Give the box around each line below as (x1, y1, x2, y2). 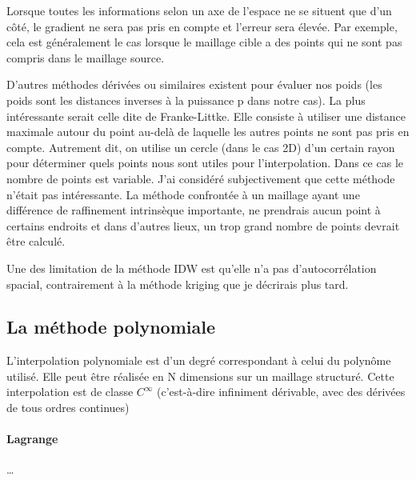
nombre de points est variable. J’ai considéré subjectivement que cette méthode (6, 170, 395, 186)
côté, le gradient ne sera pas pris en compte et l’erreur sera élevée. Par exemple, (6, 18, 398, 34)
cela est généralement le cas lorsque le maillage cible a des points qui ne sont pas (6, 34, 402, 50)
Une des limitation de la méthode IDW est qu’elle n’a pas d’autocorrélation (6, 259, 377, 276)
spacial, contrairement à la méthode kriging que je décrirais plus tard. (6, 275, 349, 292)
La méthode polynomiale (6, 314, 216, 339)
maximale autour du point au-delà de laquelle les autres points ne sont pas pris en (6, 123, 410, 140)
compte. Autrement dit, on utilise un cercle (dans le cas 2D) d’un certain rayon (6, 138, 395, 155)
